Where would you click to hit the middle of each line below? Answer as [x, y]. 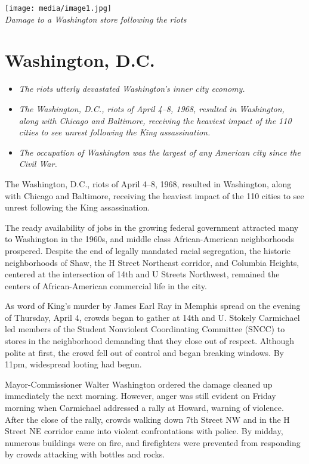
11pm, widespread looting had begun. [73, 364]
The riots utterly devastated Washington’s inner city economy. [132, 89]
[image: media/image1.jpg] [58, 8]
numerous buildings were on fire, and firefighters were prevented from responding [153, 442]
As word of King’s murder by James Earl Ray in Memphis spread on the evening [153, 306]
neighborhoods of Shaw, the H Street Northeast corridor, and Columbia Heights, [152, 262]
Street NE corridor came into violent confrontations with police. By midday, [144, 431]
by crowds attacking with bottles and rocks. [85, 454]
